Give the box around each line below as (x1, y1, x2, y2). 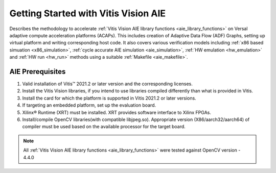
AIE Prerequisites (9, 67, 66, 76)
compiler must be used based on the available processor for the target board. (22, 123, 186, 130)
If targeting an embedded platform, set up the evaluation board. (22, 102, 156, 108)
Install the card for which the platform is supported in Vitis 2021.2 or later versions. (22, 95, 196, 101)
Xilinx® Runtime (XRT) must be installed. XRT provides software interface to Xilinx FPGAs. (22, 109, 212, 115)
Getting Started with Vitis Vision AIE (9, 8, 166, 19)
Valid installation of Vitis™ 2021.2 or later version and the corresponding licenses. (22, 81, 193, 87)
